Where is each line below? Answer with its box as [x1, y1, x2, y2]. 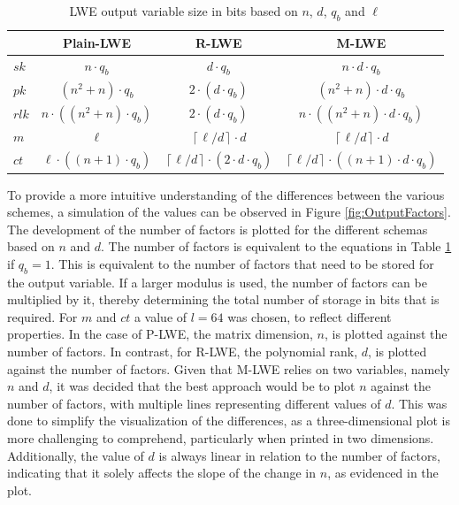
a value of [134, 307, 187, 325]
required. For [7, 307, 78, 325]
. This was [391, 394, 448, 412]
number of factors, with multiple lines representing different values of [7, 394, 381, 412]
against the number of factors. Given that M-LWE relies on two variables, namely [7, 359, 450, 378]
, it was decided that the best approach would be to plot [49, 377, 356, 395]
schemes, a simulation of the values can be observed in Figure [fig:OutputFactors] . [7, 203, 451, 221]
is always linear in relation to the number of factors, [158, 446, 440, 464]
